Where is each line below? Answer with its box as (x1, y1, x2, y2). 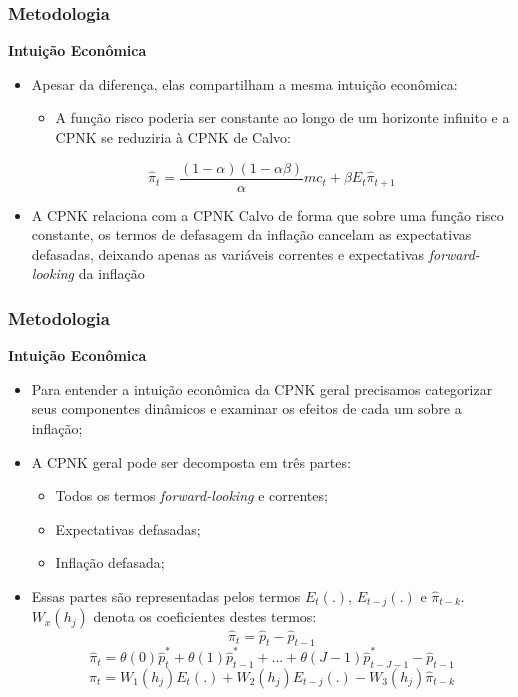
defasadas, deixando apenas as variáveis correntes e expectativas (31, 243, 425, 264)
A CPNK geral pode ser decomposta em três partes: (31, 451, 351, 472)
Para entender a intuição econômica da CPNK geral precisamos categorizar (31, 378, 493, 399)
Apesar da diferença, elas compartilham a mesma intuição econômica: (31, 73, 458, 94)
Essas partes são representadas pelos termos (31, 586, 301, 606)
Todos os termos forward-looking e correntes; (55, 485, 328, 506)
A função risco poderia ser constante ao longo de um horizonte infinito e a (55, 107, 510, 128)
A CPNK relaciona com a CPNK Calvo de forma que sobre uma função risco (31, 204, 504, 225)
